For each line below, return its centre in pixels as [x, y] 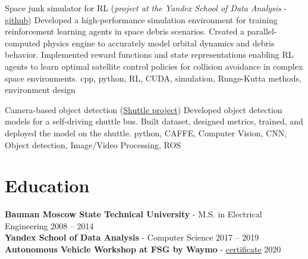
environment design [40, 90]
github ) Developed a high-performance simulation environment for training [141, 19]
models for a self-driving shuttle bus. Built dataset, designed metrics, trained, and [154, 121]
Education [47, 185]
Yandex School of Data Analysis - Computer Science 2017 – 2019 [132, 237]
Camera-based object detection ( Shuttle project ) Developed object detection [144, 109]
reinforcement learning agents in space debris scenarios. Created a [125, 31]
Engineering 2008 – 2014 [49, 225]
